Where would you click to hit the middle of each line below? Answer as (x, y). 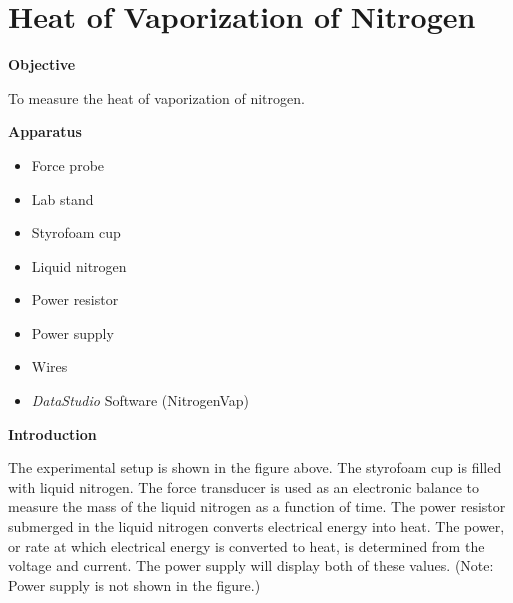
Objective (42, 64)
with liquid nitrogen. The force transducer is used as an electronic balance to (244, 486)
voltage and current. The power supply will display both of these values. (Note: (251, 565)
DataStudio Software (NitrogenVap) (140, 400)
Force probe (68, 164)
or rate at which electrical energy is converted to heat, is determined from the (246, 545)
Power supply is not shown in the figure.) (134, 584)
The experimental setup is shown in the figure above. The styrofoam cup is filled (255, 467)
